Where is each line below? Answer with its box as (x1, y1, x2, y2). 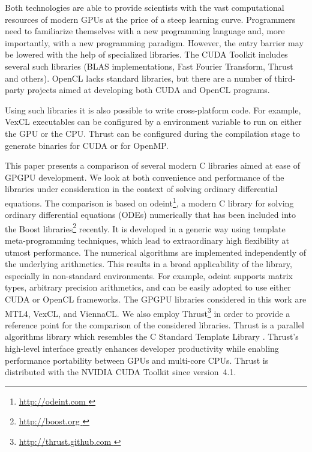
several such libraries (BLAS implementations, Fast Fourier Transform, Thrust (5, 59, 293, 72)
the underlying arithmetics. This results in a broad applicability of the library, (5, 258, 292, 270)
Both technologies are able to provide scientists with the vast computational (5, 1, 284, 13)
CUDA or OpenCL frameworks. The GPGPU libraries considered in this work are (5, 292, 307, 305)
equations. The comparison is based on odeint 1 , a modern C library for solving (5, 194, 294, 209)
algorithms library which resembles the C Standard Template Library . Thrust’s (5, 330, 299, 343)
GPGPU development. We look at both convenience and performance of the (5, 170, 284, 183)
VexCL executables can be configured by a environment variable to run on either (5, 115, 302, 128)
